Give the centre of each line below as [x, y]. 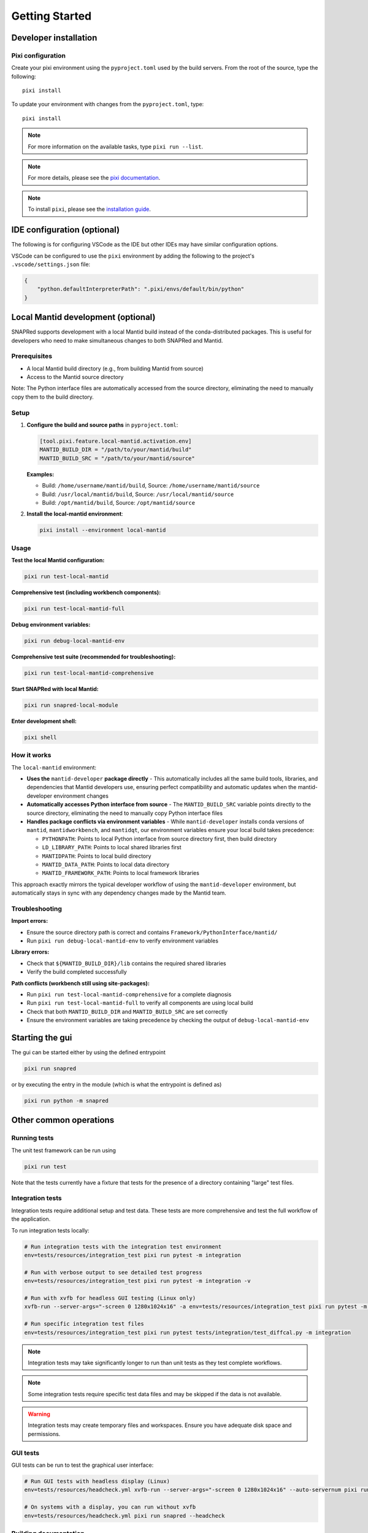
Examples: [40, 474]
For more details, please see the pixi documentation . [94, 178]
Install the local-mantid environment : [75, 514]
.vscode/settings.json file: [51, 264]
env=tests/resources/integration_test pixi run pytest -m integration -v [137, 1281]
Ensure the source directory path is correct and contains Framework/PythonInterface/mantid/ [152, 932]
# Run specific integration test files [84, 1324]
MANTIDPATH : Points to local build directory [97, 856]
